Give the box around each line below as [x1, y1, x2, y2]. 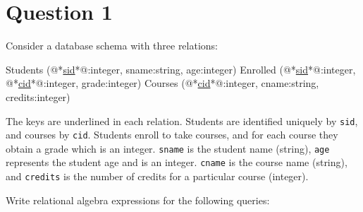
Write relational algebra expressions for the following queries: [6, 192, 270, 207]
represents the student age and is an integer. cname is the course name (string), [6, 155, 347, 170]
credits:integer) [6, 89, 70, 104]
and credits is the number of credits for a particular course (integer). [6, 169, 309, 184]
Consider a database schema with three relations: [6, 38, 219, 53]
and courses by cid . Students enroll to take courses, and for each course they [6, 127, 338, 142]
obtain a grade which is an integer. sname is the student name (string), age [6, 141, 330, 155]
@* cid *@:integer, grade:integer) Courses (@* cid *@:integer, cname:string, [6, 76, 319, 90]
